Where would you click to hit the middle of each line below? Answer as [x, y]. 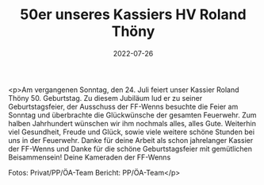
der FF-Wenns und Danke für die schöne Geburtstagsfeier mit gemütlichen [130, 148]
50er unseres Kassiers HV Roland [133, 15]
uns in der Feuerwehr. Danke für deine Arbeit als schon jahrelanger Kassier [131, 140]
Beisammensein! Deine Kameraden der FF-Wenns [90, 157]
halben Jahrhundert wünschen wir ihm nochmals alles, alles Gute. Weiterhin [132, 123]
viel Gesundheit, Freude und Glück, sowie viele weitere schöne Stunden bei [132, 132]
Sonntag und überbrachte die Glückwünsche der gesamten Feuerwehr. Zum [132, 115]
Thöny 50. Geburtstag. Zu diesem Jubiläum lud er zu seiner [105, 98]
